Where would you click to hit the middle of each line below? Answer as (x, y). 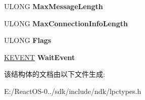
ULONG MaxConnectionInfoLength (66, 23)
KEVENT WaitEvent (40, 57)
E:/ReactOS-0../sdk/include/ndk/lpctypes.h (73, 91)
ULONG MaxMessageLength (54, 6)
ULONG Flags (28, 40)
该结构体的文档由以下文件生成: (55, 74)
